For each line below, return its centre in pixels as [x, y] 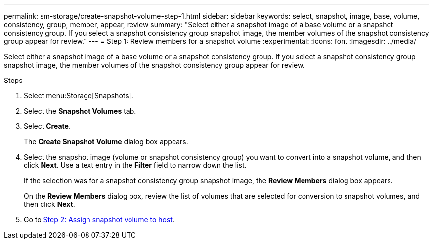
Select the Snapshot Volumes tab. [80, 111]
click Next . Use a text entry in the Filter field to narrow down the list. [135, 165]
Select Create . [47, 126]
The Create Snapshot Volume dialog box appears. [106, 142]
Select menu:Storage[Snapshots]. [79, 96]
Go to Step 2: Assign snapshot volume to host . [99, 220]
